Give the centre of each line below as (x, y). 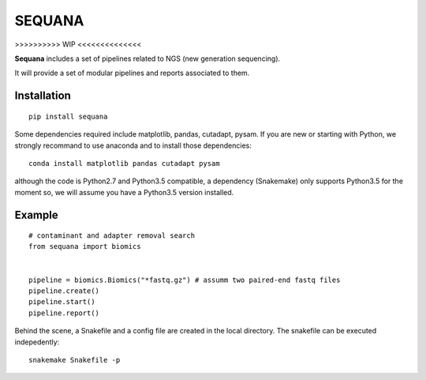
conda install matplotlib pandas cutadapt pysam (124, 163)
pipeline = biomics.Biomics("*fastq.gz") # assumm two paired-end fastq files (185, 280)
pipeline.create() (64, 291)
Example (36, 214)
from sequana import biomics (85, 246)
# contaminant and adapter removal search (112, 236)
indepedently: (37, 342)
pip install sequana (68, 116)
